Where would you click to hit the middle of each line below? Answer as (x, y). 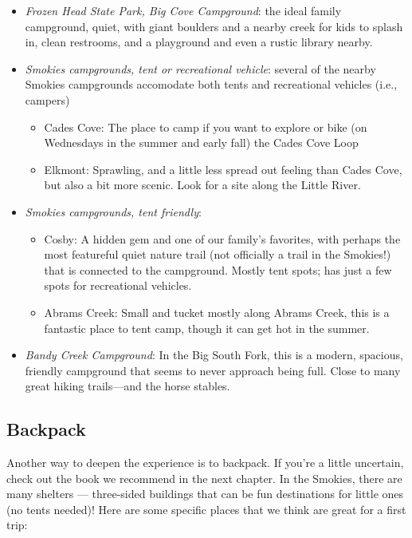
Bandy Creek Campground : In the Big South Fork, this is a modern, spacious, (214, 355)
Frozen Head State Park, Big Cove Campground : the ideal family (183, 10)
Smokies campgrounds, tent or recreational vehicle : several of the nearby (200, 68)
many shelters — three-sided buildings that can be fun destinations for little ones (205, 494)
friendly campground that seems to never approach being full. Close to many (213, 370)
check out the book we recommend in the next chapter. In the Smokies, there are (204, 478)
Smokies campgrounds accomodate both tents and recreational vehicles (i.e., (211, 84)
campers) (47, 99)
